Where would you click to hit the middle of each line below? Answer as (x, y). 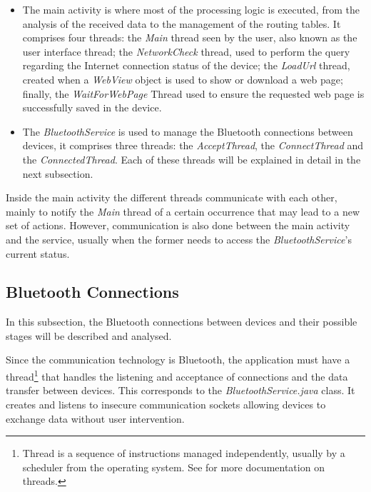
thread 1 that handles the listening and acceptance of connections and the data (177, 375)
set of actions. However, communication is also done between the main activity (178, 225)
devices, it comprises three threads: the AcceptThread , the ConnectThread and (193, 145)
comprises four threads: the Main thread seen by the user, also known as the (190, 37)
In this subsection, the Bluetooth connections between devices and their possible (182, 322)
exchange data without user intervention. (95, 418)
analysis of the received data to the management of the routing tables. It (182, 23)
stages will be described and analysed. (89, 335)
